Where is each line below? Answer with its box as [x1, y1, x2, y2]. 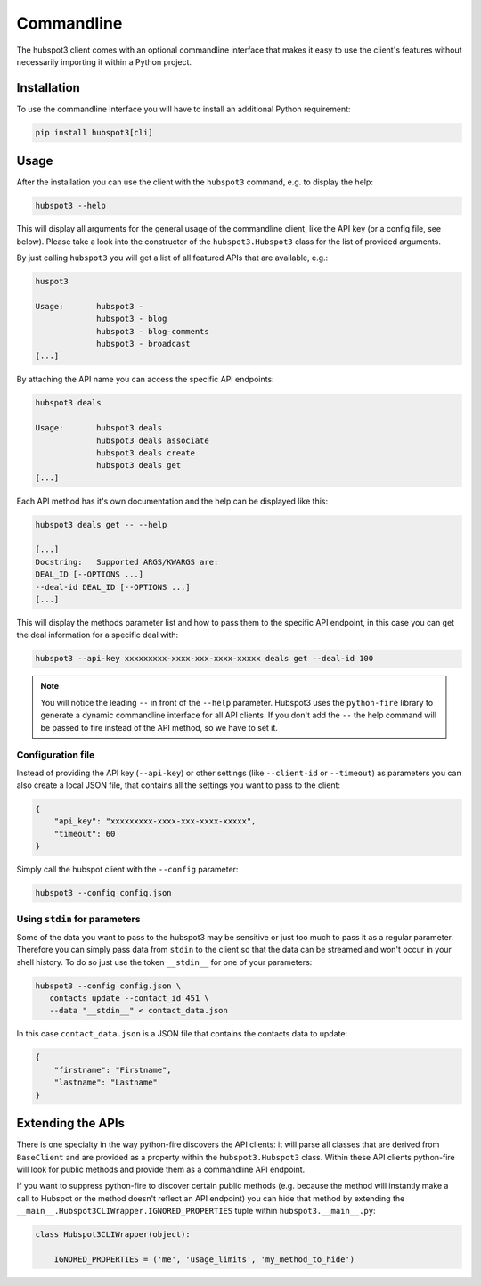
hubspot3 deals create [96, 447, 196, 458]
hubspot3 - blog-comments [96, 326, 209, 336]
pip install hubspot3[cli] [35, 127, 153, 137]
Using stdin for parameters [16, 913, 141, 925]
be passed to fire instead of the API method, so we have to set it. [40, 722, 278, 733]
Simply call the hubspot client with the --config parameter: [16, 864, 239, 875]
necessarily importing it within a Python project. [16, 56, 192, 67]
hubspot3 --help [35, 201, 107, 211]
